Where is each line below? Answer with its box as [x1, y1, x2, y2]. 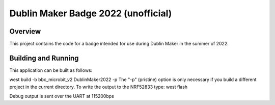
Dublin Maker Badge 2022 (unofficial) [9, 8, 172, 19]
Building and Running [9, 54, 79, 62]
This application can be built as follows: [9, 67, 93, 73]
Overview [9, 27, 41, 36]
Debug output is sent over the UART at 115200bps [9, 93, 114, 99]
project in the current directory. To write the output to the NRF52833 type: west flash [9, 84, 188, 90]
